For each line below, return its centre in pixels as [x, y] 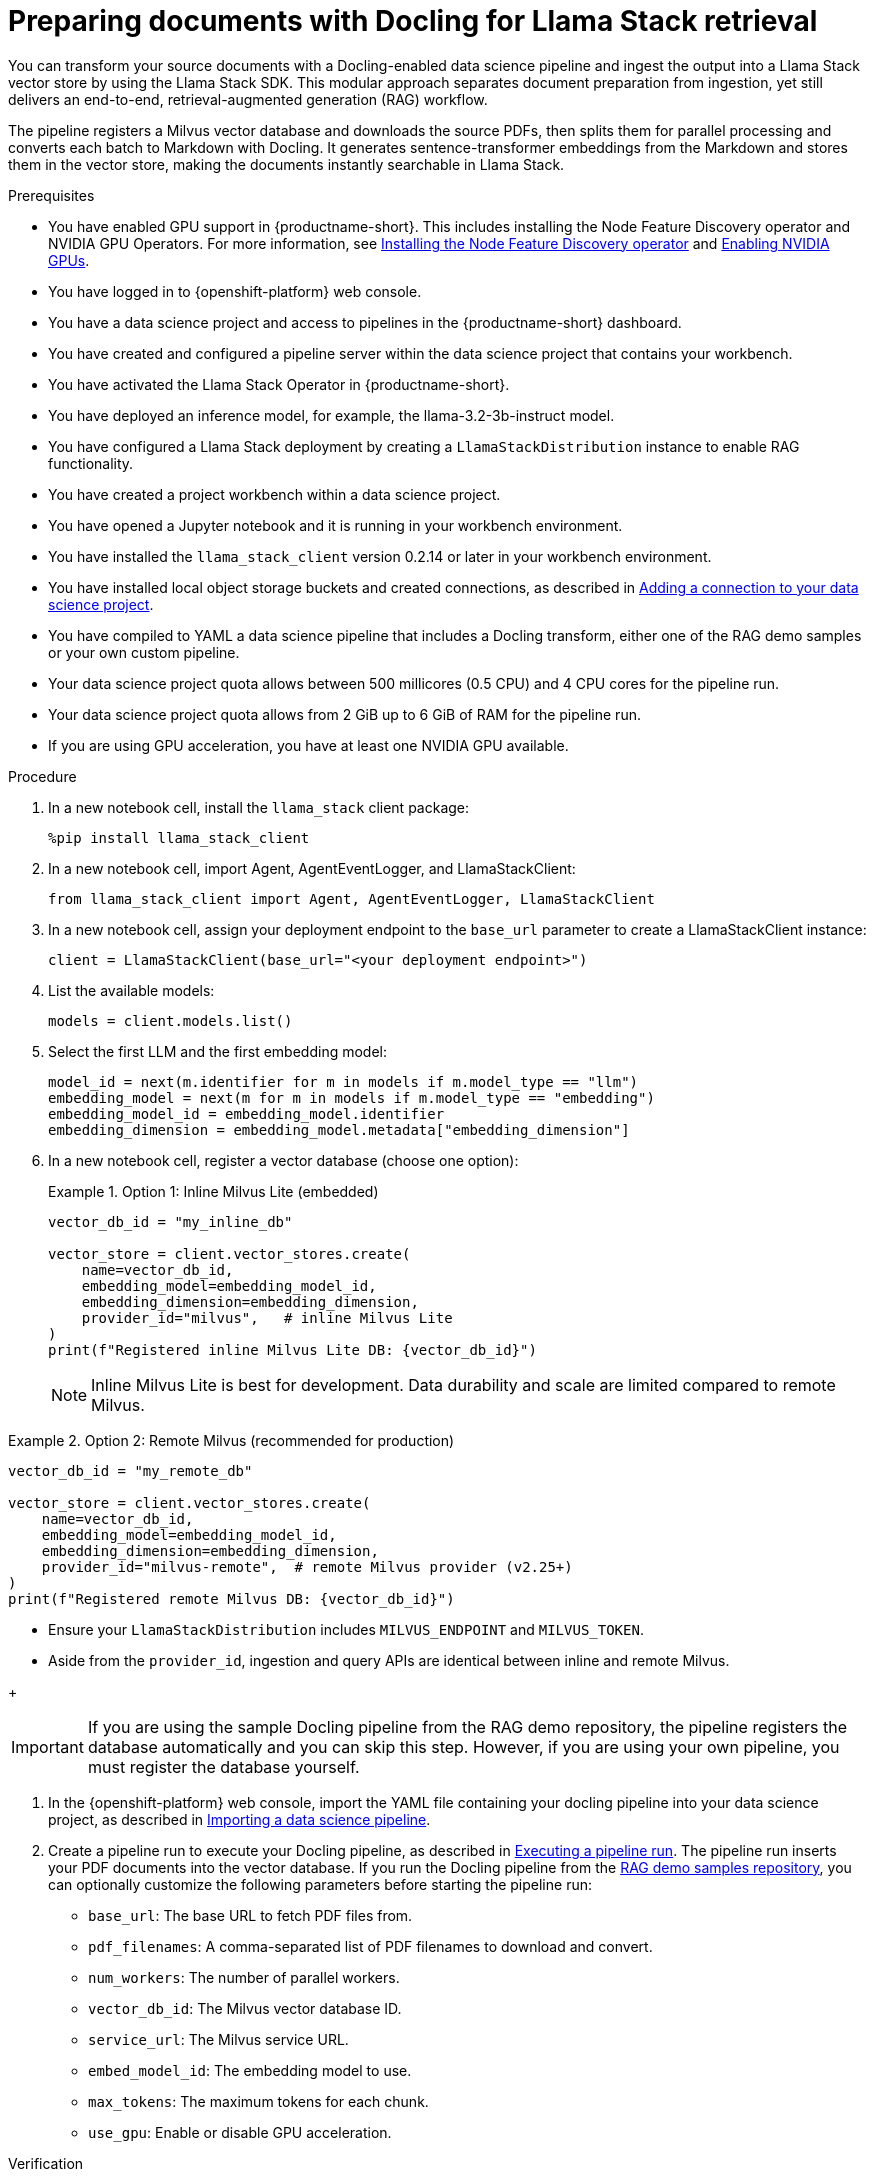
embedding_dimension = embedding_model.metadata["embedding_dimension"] [339, 1129]
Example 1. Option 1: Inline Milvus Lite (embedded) [213, 1191]
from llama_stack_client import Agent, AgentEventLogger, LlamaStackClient [351, 898]
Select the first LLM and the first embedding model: [217, 1051]
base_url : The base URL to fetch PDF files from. [250, 1915]
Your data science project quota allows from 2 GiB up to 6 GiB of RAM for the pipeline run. [344, 714]
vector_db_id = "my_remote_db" [130, 1470]
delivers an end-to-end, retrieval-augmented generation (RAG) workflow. [248, 99]
